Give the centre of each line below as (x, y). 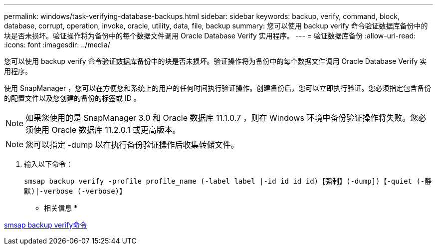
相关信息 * (61, 208)
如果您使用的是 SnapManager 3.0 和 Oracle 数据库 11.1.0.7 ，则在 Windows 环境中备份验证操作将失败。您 (222, 118)
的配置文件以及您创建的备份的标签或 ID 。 (72, 98)
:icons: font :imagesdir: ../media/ (57, 45)
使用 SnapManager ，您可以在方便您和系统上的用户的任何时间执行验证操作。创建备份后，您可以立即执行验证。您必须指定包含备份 (218, 88)
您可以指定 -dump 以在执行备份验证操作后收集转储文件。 (132, 145)
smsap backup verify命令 (46, 225)
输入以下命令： (48, 164)
